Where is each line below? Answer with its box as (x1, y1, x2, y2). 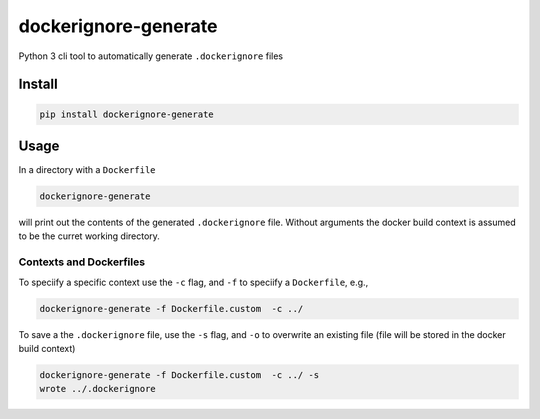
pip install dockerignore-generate (39, 108, 214, 120)
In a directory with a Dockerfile (18, 164, 156, 176)
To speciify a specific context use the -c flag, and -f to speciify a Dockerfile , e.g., (18, 276, 369, 288)
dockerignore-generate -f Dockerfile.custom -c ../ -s (39, 369, 320, 380)
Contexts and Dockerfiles (18, 255, 145, 269)
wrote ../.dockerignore (39, 383, 157, 395)
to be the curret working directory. (18, 230, 160, 242)
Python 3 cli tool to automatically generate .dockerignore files (18, 50, 284, 62)
